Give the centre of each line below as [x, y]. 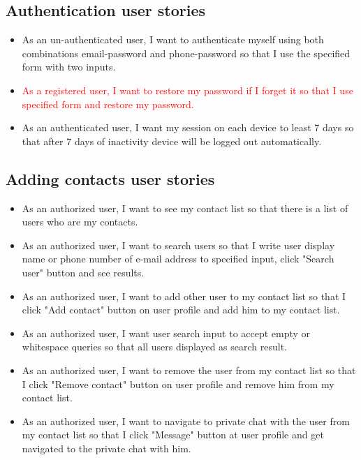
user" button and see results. [83, 272]
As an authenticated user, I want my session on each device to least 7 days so [188, 127]
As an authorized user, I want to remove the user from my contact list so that [189, 370]
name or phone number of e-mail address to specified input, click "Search [178, 259]
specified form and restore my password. [108, 104]
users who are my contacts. [80, 222]
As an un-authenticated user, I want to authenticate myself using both [173, 39]
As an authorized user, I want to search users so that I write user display [178, 245]
